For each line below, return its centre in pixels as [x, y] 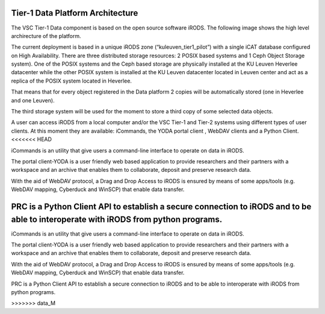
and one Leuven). [33, 100]
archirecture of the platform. [46, 36]
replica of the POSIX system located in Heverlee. [72, 81]
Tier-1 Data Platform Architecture [75, 13]
